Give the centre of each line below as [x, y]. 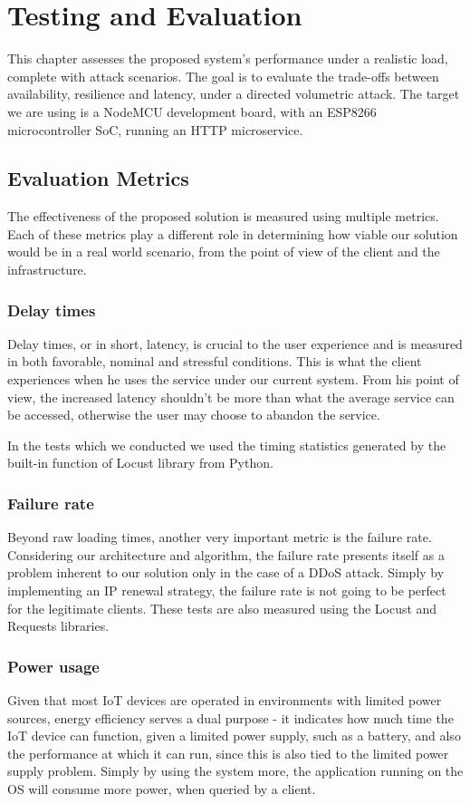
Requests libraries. [58, 626]
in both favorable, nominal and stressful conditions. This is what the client [215, 361]
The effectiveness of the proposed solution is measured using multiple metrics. [223, 216]
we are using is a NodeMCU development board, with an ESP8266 [192, 111]
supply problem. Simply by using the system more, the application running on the [235, 771]
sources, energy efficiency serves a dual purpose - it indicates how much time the [230, 717]
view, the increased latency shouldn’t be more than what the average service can [231, 397]
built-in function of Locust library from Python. [140, 463]
